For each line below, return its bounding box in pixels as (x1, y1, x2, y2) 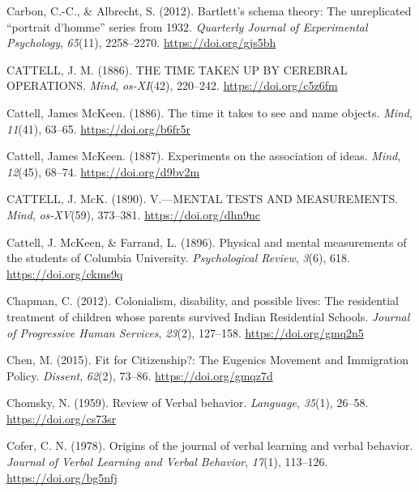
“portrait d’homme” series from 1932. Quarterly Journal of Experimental (6, 18, 368, 35)
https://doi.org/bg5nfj (6, 469, 118, 486)
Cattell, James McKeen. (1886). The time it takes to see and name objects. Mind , (6, 104, 413, 121)
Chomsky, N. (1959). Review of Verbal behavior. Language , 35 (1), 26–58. (6, 394, 369, 411)
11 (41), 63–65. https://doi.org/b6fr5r (6, 120, 190, 137)
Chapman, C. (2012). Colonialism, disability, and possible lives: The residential (6, 292, 399, 309)
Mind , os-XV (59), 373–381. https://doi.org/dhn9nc (6, 206, 261, 223)
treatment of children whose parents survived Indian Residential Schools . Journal (6, 307, 410, 324)
